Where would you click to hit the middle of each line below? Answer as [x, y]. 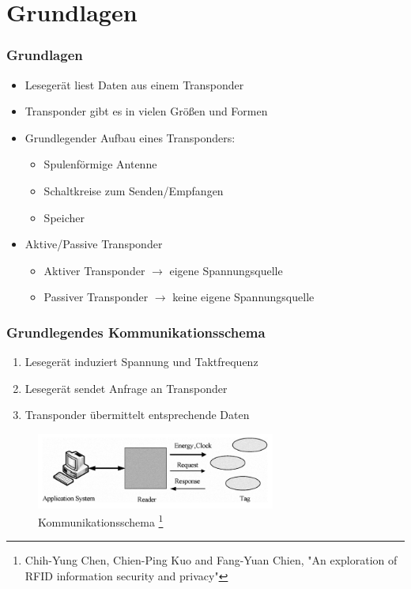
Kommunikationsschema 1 [101, 521]
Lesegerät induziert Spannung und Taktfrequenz [141, 362]
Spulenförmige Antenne [100, 164]
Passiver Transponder [96, 297]
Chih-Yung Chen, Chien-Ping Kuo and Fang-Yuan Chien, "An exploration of [211, 560]
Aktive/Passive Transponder [94, 244]
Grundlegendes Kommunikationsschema [136, 332]
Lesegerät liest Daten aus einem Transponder [134, 84]
